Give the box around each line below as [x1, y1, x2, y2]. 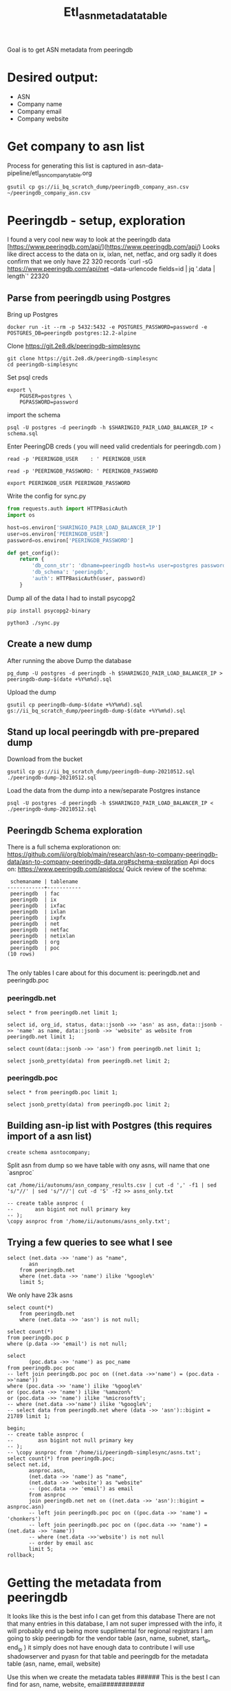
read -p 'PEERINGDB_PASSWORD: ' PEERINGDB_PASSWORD [7, 468, 158, 475]
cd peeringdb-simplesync [7, 362, 78, 368]
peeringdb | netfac [10, 927, 69, 933]
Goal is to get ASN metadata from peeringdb [7, 46, 133, 54]
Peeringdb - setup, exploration [7, 212, 186, 228]
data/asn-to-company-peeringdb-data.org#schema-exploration [7, 858, 188, 866]
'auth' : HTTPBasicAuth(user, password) [32, 575, 146, 582]
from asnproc [28, 1492, 67, 1499]
